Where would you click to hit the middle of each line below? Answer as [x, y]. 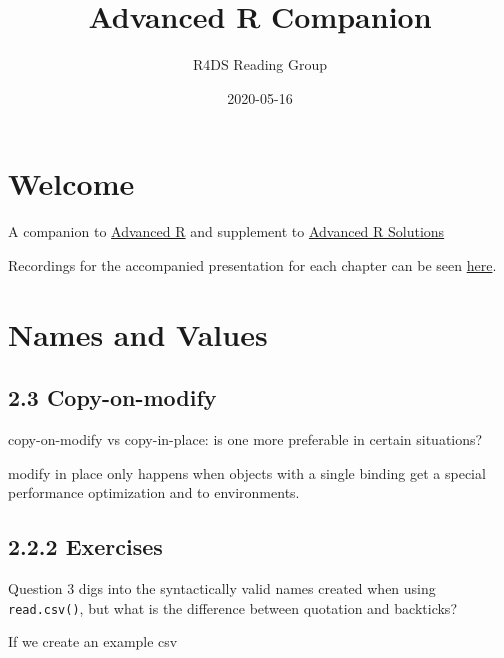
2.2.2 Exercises [85, 546]
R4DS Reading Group [260, 64]
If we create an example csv [93, 641]
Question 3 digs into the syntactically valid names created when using [222, 588]
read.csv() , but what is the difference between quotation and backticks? [232, 607]
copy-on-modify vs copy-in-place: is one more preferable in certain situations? [245, 439]
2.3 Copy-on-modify [112, 397]
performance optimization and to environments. [154, 492]
